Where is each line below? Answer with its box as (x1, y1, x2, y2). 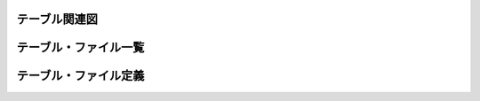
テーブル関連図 (16, 12, 98, 27)
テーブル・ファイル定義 (16, 68, 145, 83)
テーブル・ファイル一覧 (16, 40, 145, 55)
